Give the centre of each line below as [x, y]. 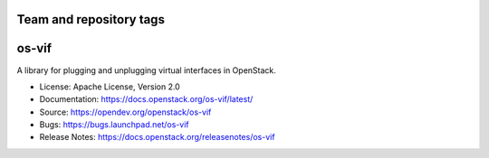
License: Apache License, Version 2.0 [110, 87]
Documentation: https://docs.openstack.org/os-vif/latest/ [146, 99]
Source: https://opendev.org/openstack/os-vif [125, 112]
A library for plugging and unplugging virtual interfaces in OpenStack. [146, 70]
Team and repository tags [91, 19]
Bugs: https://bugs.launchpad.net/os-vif [114, 125]
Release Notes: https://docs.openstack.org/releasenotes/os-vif [157, 137]
